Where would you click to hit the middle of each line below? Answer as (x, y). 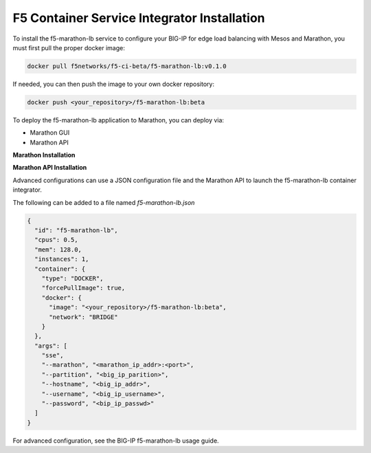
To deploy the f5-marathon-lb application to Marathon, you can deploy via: (119, 120)
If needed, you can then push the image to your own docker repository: (113, 84)
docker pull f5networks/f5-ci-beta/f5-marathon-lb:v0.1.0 (127, 66)
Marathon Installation (44, 155)
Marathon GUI (50, 133)
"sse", (53, 355)
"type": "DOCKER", (72, 278)
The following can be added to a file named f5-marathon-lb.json (104, 202)
